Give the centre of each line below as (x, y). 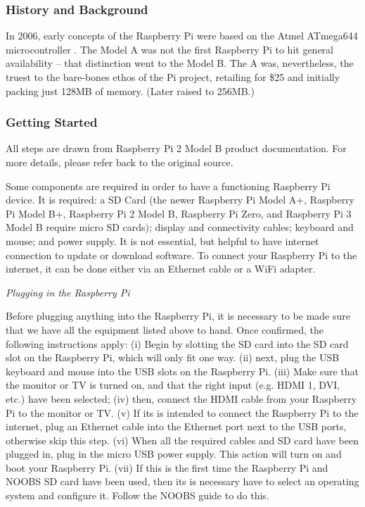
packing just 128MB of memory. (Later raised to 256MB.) (130, 90)
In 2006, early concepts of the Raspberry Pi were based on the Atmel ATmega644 (182, 36)
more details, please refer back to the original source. (120, 162)
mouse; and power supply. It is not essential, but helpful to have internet (162, 240)
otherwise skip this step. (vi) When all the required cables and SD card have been (182, 440)
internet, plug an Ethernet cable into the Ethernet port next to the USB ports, (176, 426)
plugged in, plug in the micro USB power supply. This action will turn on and (174, 454)
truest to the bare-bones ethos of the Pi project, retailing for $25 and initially (173, 77)
